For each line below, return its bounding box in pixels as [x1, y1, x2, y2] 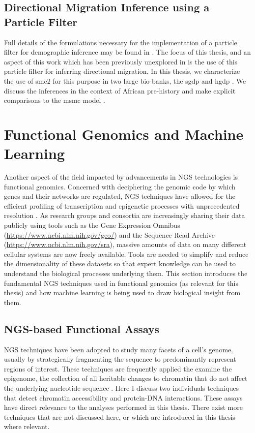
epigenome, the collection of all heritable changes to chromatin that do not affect [4, 373, 248, 383]
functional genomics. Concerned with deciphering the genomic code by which [4, 181, 236, 191]
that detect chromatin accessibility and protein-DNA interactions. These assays [4, 392, 243, 402]
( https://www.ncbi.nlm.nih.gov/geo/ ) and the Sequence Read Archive [4, 229, 215, 240]
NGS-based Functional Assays [4, 321, 160, 336]
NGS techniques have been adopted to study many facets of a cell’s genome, [4, 344, 233, 354]
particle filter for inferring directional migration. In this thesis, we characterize [4, 66, 240, 76]
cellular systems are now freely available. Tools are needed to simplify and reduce [4, 248, 249, 259]
